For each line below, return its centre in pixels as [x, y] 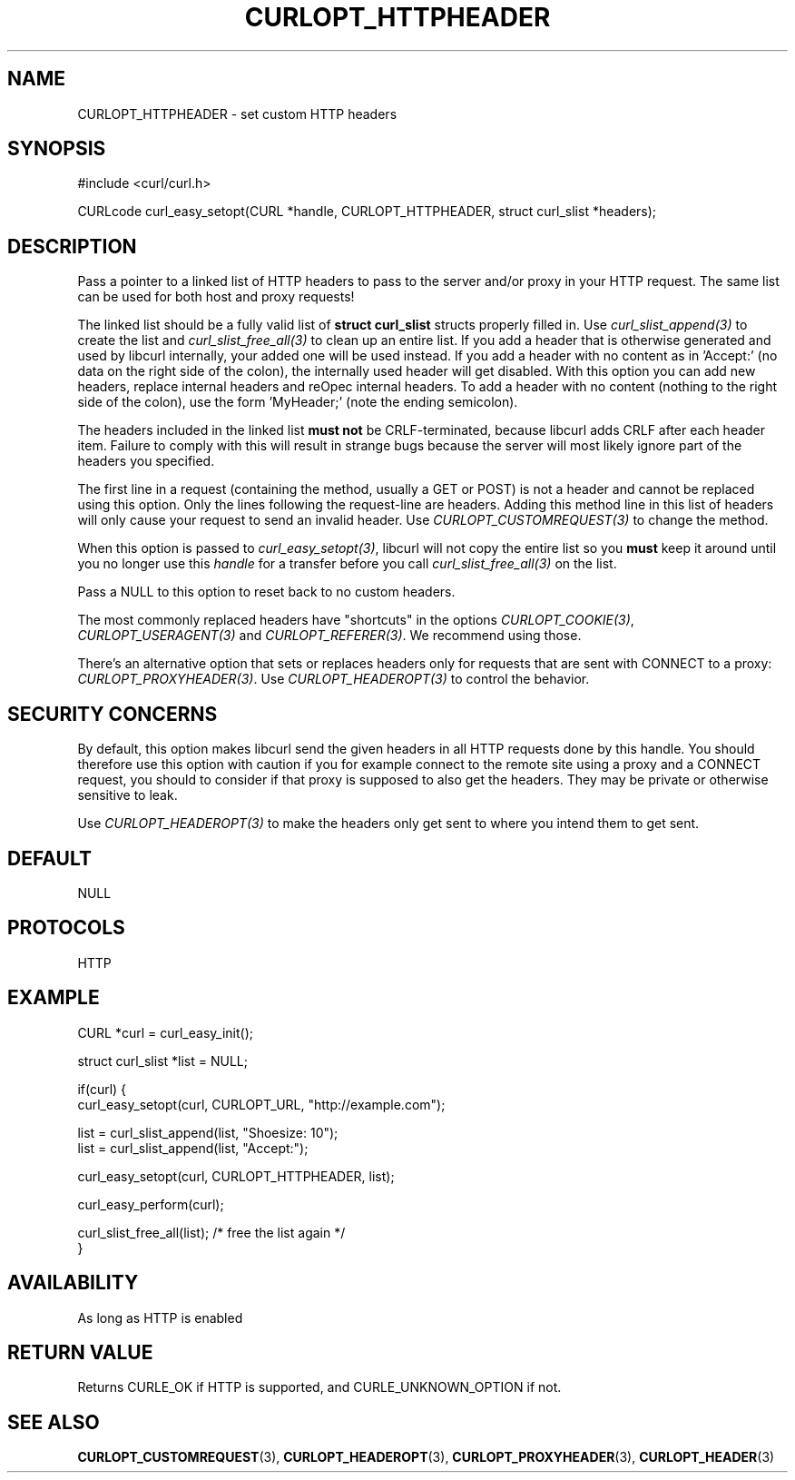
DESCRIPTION [72, 246]
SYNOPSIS [57, 149]
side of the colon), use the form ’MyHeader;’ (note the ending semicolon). [298, 402]
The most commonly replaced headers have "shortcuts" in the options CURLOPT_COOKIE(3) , [356, 620]
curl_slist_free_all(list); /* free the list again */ [211, 1232]
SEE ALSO [54, 1422]
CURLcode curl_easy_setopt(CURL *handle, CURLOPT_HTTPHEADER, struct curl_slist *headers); [367, 212]
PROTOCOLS [66, 928]
